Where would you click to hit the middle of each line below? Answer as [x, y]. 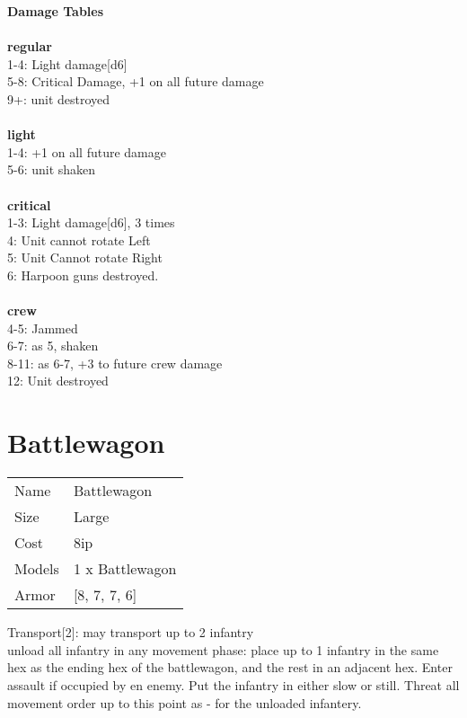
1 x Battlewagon [125, 569]
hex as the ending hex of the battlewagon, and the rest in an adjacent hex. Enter [230, 667]
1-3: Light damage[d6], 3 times [91, 222]
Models [37, 569]
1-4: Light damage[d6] [67, 63]
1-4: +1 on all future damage [87, 151]
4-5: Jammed [43, 328]
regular [30, 46]
